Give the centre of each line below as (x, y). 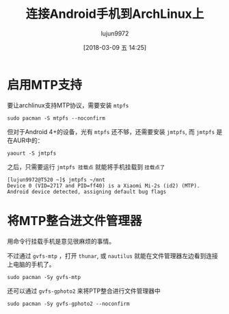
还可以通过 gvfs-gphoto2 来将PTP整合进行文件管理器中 (84, 291)
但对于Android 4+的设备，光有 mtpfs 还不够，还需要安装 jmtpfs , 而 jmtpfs (111, 131)
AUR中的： (28, 140)
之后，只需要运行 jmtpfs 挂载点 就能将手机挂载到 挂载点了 (86, 167)
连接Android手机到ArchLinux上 (115, 14)
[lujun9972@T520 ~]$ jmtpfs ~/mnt (56, 180)
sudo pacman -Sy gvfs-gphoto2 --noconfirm (68, 304)
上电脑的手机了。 (31, 264)
